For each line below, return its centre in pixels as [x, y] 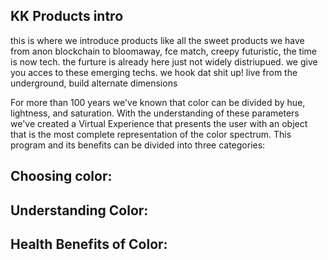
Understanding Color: [79, 210]
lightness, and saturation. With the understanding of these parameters [155, 113]
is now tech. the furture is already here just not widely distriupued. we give [164, 61]
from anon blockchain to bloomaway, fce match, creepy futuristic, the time [163, 51]
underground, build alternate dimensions [94, 83]
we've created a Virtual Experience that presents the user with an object [159, 123]
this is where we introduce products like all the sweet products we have [157, 40]
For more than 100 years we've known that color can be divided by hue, [158, 102]
